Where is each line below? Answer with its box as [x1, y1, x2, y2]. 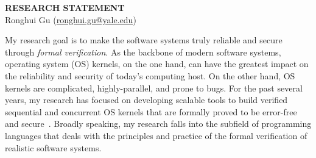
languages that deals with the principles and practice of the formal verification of [5, 129, 307, 142]
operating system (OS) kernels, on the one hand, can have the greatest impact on [5, 57, 309, 70]
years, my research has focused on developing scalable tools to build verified [5, 93, 288, 106]
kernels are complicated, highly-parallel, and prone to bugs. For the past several [5, 81, 303, 94]
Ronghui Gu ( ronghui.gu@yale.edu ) [5, 13, 136, 26]
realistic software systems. [5, 141, 102, 154]
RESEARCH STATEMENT [5, 1, 125, 13]
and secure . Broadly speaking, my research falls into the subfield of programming [5, 117, 312, 130]
